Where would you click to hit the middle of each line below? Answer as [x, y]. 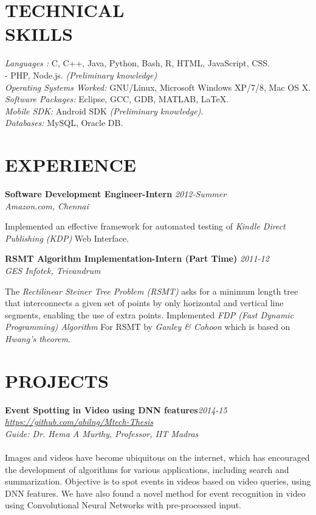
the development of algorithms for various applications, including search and [147, 469]
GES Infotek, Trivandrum [53, 270]
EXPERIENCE [70, 165]
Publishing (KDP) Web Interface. [67, 238]
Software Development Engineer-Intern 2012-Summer [116, 194]
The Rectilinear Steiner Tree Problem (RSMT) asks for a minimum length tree [152, 291]
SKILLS [39, 34]
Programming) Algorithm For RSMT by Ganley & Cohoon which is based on [148, 327]
